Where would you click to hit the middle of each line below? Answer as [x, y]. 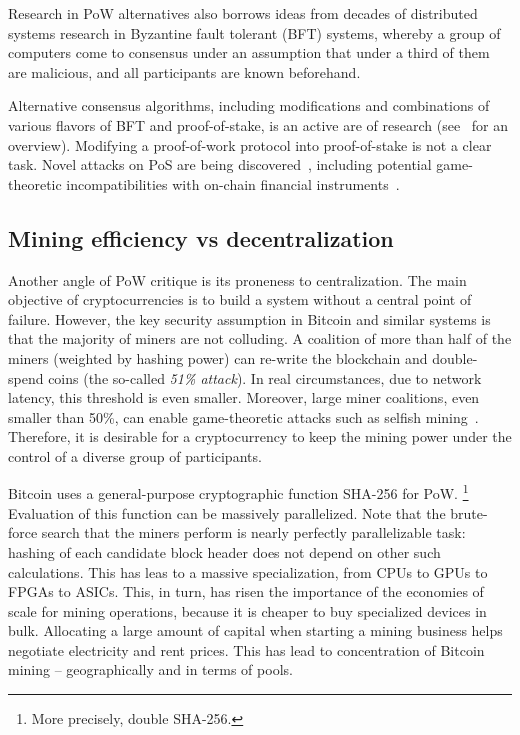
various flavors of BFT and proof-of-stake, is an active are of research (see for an [258, 124]
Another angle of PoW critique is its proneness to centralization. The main [237, 279]
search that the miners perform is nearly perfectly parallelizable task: [253, 532]
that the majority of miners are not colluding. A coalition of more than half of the [260, 338]
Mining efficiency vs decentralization [201, 237]
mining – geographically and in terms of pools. [150, 669]
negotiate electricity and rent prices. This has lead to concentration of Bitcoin [246, 649]
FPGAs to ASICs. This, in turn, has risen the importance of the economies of [246, 591]
